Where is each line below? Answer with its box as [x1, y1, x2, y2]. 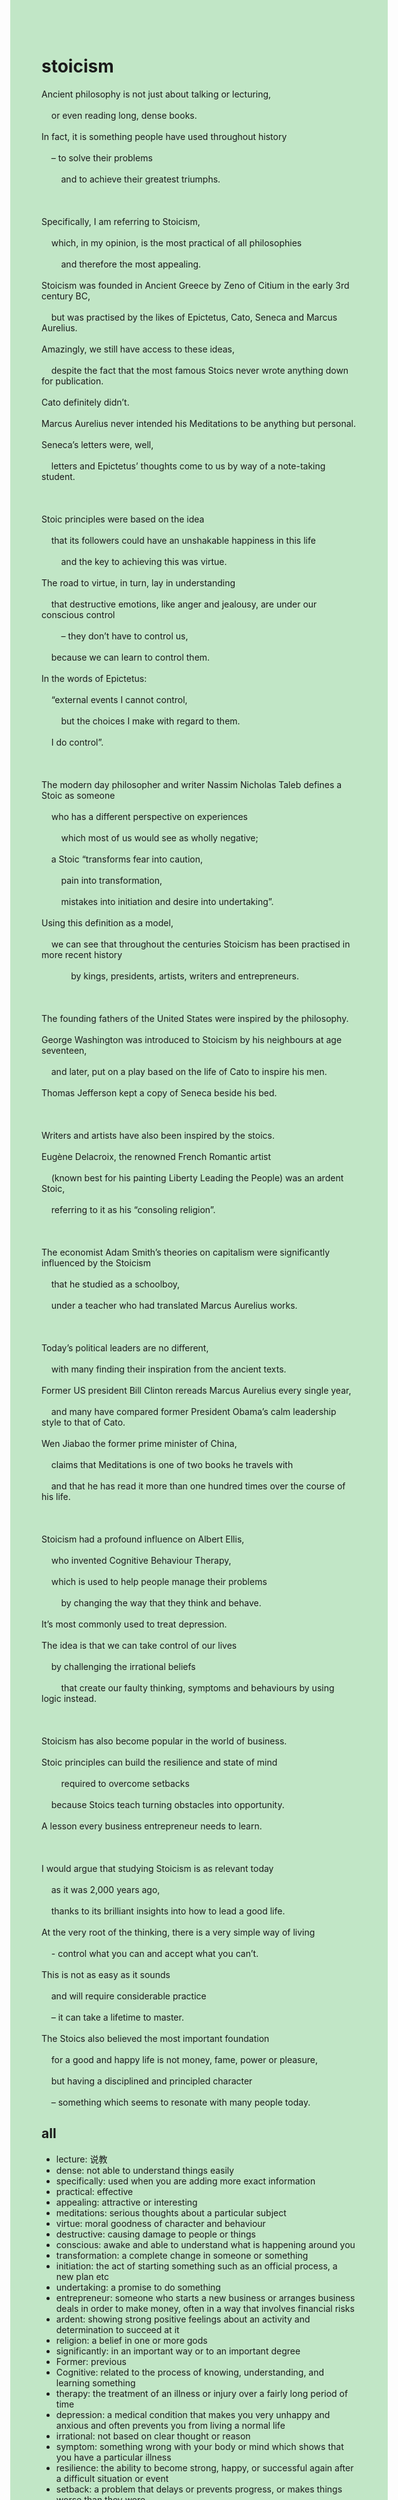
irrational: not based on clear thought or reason [55, 2430, 251, 2442]
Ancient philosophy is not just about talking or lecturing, [41, 88, 272, 100]
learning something [55, 2376, 136, 2389]
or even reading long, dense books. [50, 109, 198, 121]
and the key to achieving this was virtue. [60, 555, 228, 567]
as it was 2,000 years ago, [50, 1883, 161, 1895]
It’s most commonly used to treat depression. [41, 1618, 228, 1630]
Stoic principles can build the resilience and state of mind [41, 1756, 278, 1768]
